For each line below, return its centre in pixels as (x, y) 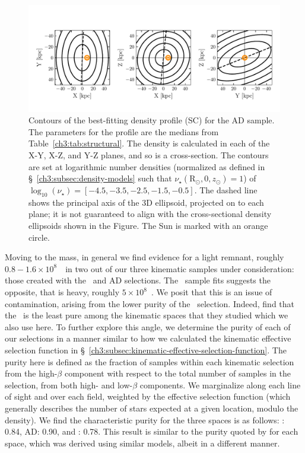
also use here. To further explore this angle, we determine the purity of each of (148, 326)
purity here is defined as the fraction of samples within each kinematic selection (150, 361)
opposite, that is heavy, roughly (62, 292)
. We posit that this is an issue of (212, 292)
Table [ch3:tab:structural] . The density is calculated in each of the (149, 143)
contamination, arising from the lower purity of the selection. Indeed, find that (150, 303)
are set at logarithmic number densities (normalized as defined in (147, 166)
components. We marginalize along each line (220, 385)
